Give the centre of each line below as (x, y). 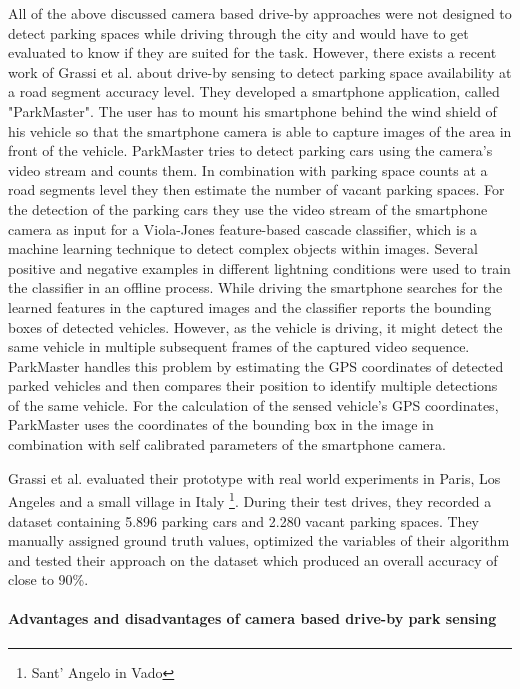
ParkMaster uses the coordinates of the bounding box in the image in (221, 424)
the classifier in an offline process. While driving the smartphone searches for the (255, 287)
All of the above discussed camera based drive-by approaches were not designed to (260, 13)
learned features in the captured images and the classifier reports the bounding (250, 306)
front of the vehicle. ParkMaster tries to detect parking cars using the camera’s (250, 150)
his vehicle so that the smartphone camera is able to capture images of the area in (260, 130)
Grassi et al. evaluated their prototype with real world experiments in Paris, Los (254, 477)
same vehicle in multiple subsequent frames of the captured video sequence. (239, 346)
